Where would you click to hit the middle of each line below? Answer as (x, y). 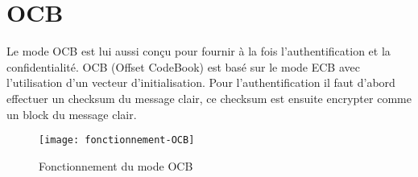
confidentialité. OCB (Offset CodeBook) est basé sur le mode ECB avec (183, 66)
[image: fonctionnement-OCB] (117, 140)
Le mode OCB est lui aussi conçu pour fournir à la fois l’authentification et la (199, 51)
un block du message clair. (72, 114)
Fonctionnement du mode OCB (116, 165)
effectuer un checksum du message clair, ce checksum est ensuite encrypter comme (209, 98)
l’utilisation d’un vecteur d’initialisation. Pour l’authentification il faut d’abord (201, 82)
